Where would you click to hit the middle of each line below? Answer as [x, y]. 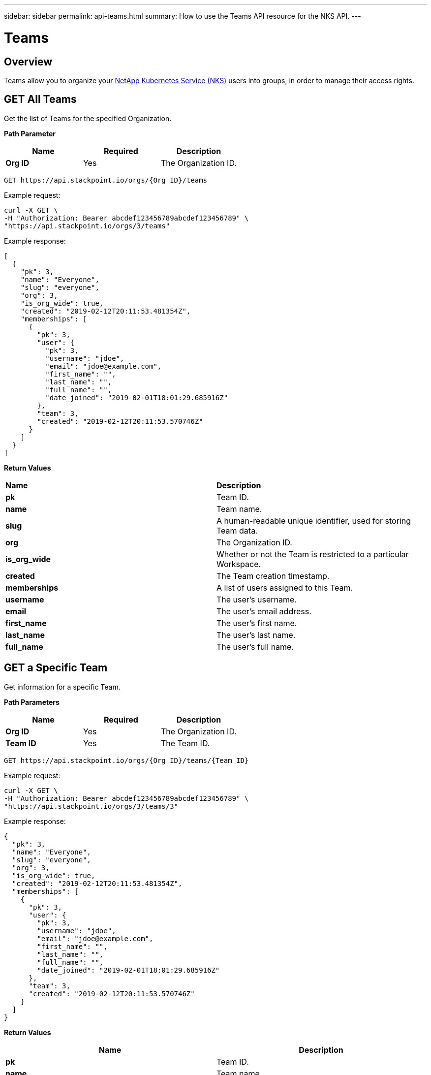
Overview [28, 62]
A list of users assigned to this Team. [285, 587]
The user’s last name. [256, 635]
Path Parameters [32, 702]
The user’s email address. [264, 611]
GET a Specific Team [56, 668]
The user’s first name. [257, 623]
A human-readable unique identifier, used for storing [314, 521]
